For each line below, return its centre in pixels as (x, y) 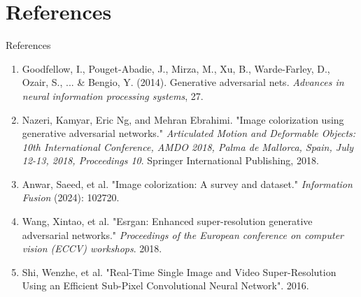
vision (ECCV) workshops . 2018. (92, 248)
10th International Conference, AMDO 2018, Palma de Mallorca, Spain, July (188, 146)
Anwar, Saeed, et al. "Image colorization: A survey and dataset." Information (187, 183)
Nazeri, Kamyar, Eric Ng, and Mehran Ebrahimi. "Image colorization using (183, 119)
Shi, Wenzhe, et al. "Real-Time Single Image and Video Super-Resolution (179, 271)
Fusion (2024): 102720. (71, 197)
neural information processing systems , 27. (113, 95)
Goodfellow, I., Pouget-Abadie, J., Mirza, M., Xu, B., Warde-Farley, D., (176, 68)
